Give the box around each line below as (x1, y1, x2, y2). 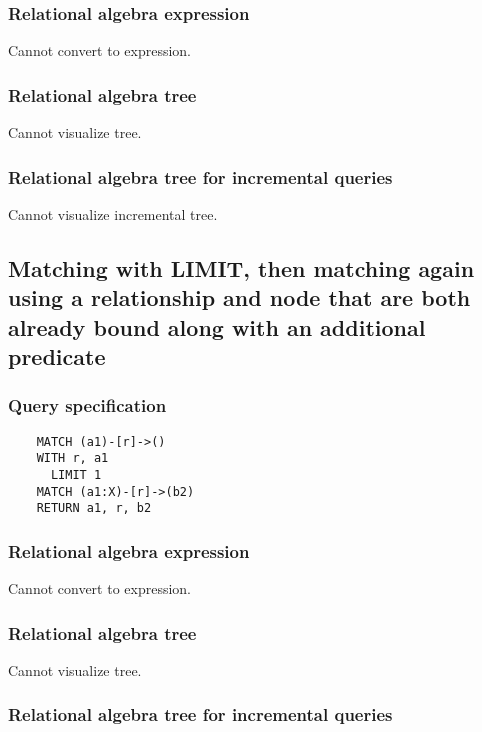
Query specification (8, 393, 167, 418)
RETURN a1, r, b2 (36, 501, 152, 516)
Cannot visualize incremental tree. (8, 203, 218, 224)
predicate (8, 341, 106, 371)
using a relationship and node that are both (8, 282, 471, 313)
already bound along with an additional (8, 311, 426, 342)
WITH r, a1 (36, 451, 109, 466)
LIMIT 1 (50, 467, 102, 482)
